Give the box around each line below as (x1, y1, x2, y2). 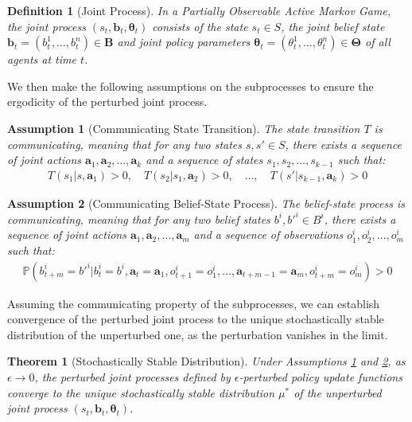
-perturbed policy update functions (239, 369, 402, 385)
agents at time (7, 51, 76, 68)
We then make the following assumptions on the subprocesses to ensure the (7, 77, 374, 94)
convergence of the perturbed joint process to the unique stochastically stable (7, 311, 384, 327)
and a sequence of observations (193, 226, 344, 243)
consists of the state (152, 18, 248, 34)
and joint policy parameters (117, 33, 251, 50)
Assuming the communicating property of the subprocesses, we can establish (7, 295, 380, 311)
